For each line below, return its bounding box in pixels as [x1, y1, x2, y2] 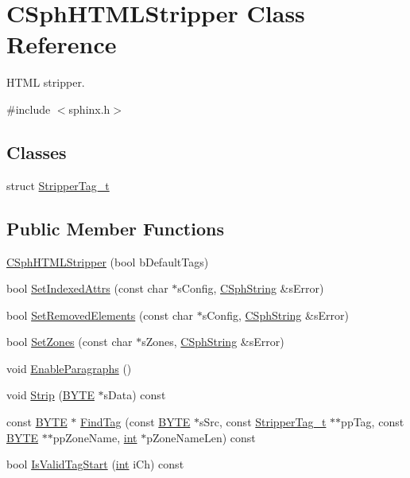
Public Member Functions [6, 216, 224, 240]
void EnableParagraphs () [6, 359, 132, 376]
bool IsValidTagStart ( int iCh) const [6, 456, 184, 472]
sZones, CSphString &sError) [141, 333, 284, 350]
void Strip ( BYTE [6, 387, 95, 403]
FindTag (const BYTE [80, 414, 191, 430]
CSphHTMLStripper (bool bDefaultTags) [6, 253, 209, 270]
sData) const [103, 387, 166, 403]
